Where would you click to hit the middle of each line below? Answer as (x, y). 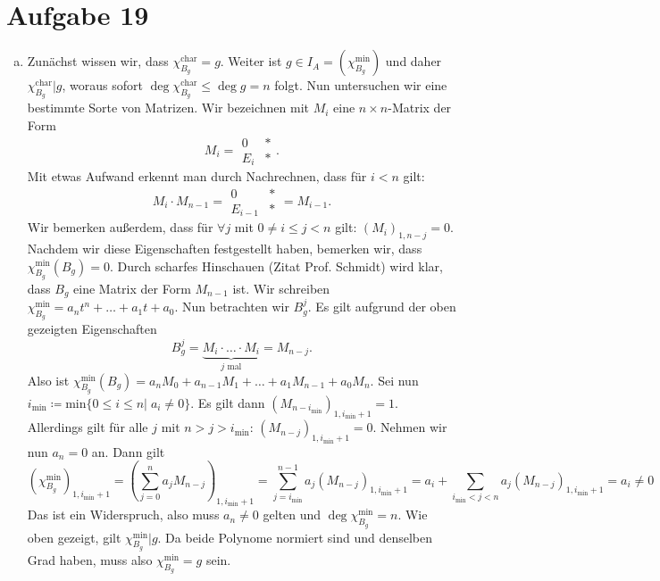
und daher (414, 61)
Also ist (48, 380)
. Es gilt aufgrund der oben (382, 307)
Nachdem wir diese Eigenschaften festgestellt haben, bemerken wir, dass (225, 248)
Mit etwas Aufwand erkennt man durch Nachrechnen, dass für (197, 176)
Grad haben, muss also (90, 559)
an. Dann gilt (128, 451)
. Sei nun (394, 380)
